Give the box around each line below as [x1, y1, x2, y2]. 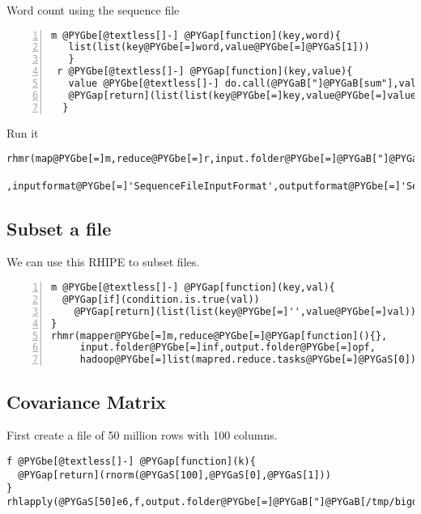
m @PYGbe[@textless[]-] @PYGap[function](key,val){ [51, 282, 335, 294]
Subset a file [6, 215, 112, 240]
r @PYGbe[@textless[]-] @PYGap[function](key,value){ [57, 66, 353, 78]
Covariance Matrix [6, 389, 167, 414]
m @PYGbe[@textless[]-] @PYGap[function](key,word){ [51, 29, 341, 41]
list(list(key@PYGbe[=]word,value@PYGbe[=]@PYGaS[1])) [68, 41, 370, 53]
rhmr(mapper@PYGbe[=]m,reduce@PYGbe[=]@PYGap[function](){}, [51, 329, 388, 342]
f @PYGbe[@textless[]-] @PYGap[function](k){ [6, 456, 256, 467]
